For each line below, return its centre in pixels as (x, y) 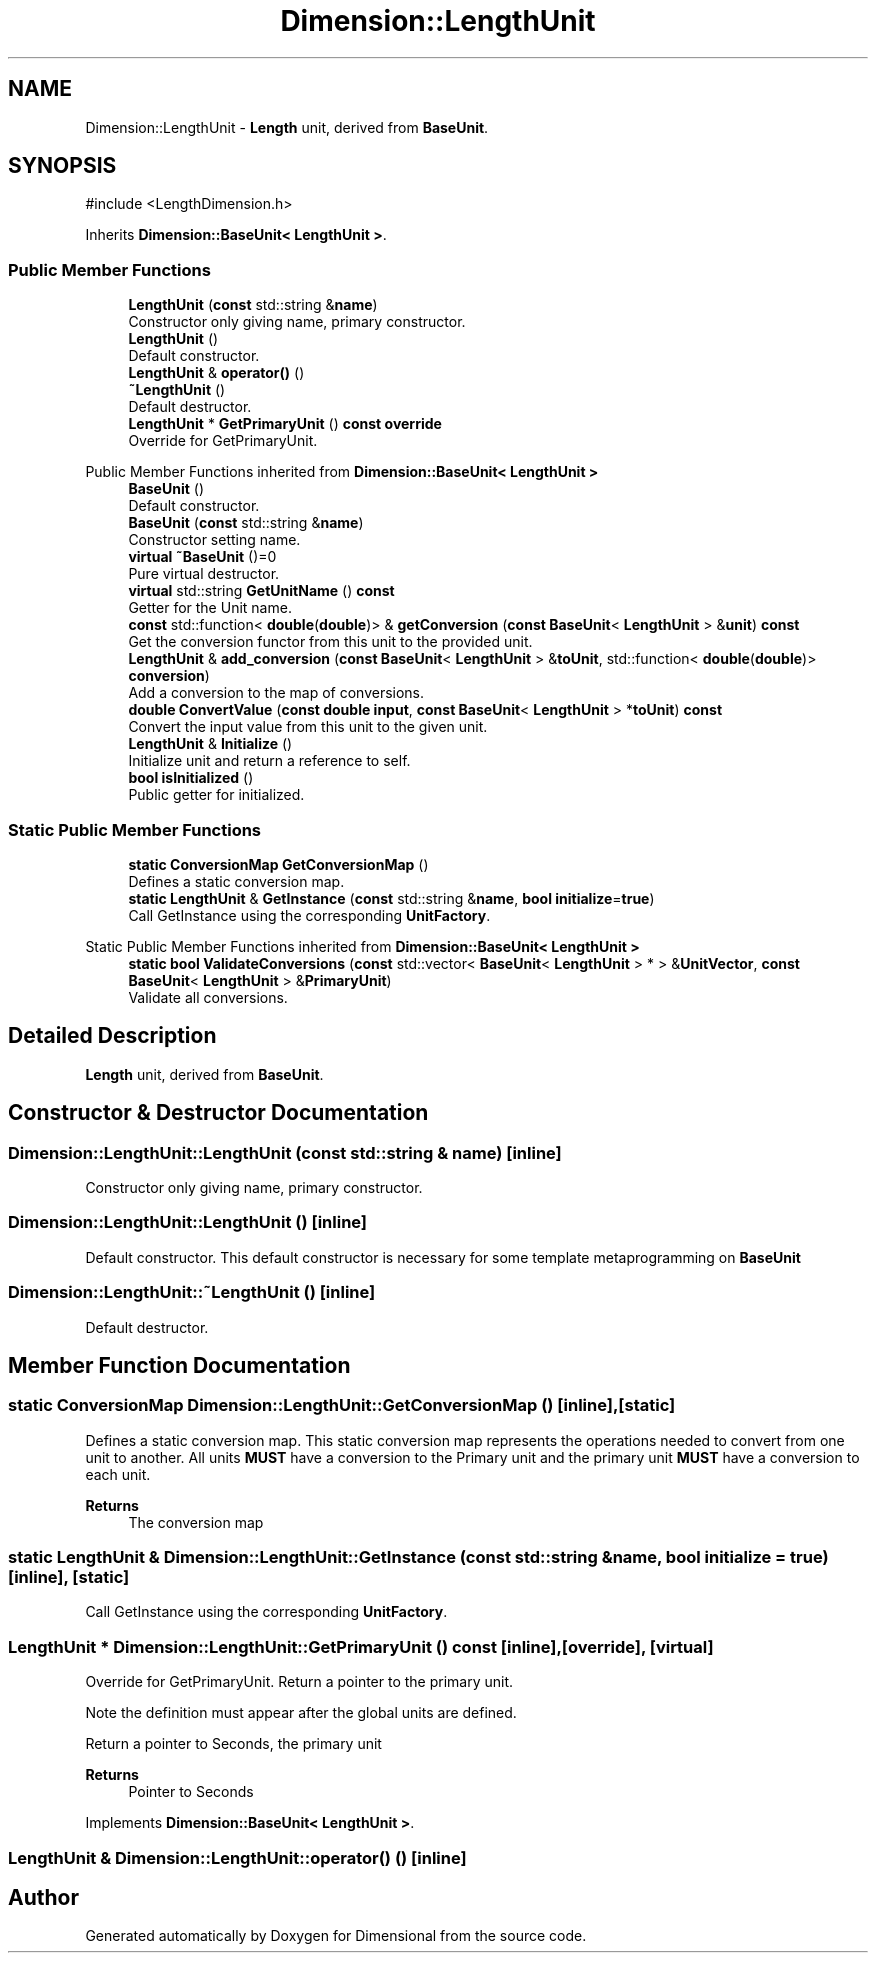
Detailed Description (112, 1036)
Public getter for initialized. (216, 795)
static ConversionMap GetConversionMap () (278, 864)
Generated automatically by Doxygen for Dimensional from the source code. (336, 1936)
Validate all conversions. (208, 997)
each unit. (118, 1474)
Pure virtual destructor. (204, 574)
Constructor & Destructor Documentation (218, 1113)
